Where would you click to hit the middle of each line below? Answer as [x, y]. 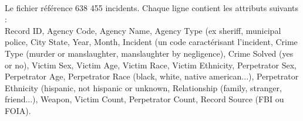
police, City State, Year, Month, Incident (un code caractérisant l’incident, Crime [151, 42]
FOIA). [18, 110]
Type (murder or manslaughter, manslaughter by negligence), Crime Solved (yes [149, 53]
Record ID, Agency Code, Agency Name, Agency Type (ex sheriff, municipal [143, 30]
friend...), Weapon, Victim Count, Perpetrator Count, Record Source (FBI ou [144, 99]
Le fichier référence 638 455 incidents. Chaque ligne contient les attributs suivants [152, 7]
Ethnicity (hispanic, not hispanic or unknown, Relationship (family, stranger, [143, 87]
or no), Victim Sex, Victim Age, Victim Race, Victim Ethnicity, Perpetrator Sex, [151, 65]
